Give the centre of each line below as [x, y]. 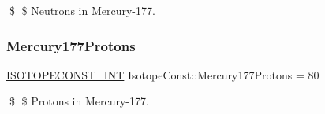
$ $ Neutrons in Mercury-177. [82, 10]
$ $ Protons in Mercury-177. [79, 101]
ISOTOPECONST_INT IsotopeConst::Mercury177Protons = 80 [163, 74]
